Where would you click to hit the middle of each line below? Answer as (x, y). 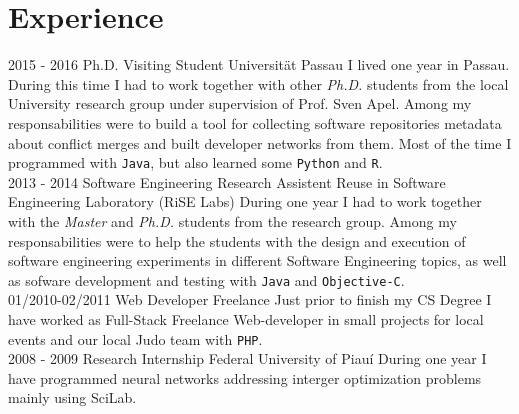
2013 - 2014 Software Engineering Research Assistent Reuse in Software (227, 181)
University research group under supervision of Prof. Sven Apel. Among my (240, 103)
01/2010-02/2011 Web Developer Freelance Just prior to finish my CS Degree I (250, 299)
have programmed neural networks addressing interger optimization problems (245, 377)
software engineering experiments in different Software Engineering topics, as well (257, 260)
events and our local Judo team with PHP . (135, 338)
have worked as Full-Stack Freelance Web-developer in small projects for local (246, 318)
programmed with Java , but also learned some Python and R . (195, 162)
